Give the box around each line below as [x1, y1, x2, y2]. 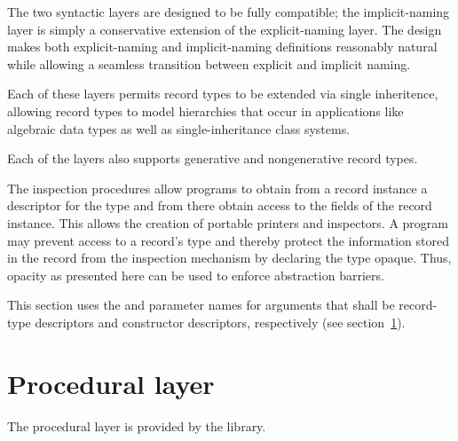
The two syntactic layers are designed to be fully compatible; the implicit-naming [7, 3, 450, 20]
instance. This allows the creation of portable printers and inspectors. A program [7, 213, 448, 232]
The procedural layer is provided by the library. [7, 416, 266, 435]
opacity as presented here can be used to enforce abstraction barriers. [7, 265, 384, 284]
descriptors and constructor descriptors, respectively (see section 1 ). [35, 312, 406, 331]
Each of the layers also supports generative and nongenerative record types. [7, 149, 418, 168]
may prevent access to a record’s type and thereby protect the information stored [7, 231, 449, 249]
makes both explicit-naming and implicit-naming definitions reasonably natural [7, 37, 438, 56]
